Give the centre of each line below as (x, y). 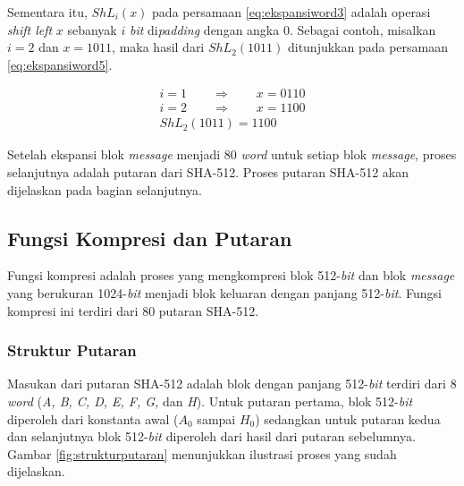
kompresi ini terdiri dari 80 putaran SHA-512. (133, 310)
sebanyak (92, 29)
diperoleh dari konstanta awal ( (93, 418)
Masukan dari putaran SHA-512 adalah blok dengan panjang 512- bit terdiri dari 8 (232, 384)
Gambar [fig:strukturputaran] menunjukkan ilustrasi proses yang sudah (202, 453)
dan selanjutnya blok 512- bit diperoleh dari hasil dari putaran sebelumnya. (211, 436)
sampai (216, 418)
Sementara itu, (47, 12)
